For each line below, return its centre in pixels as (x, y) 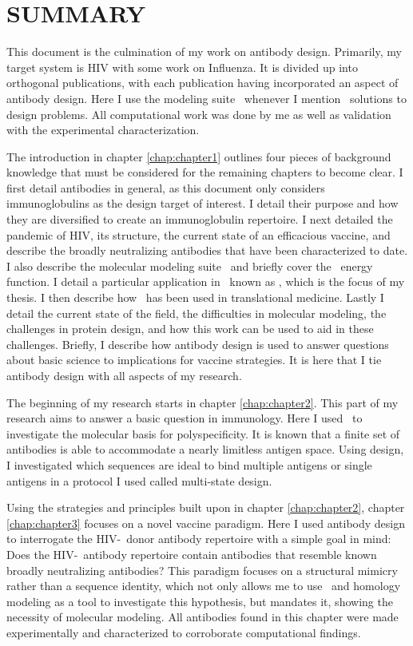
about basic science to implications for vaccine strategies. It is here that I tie (194, 360)
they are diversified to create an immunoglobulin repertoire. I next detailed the (200, 219)
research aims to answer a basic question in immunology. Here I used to (185, 418)
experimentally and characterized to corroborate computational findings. (184, 632)
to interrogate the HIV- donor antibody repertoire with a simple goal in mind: (199, 539)
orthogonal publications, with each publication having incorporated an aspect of (203, 83)
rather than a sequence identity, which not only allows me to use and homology (204, 586)
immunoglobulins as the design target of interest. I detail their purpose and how (203, 203)
